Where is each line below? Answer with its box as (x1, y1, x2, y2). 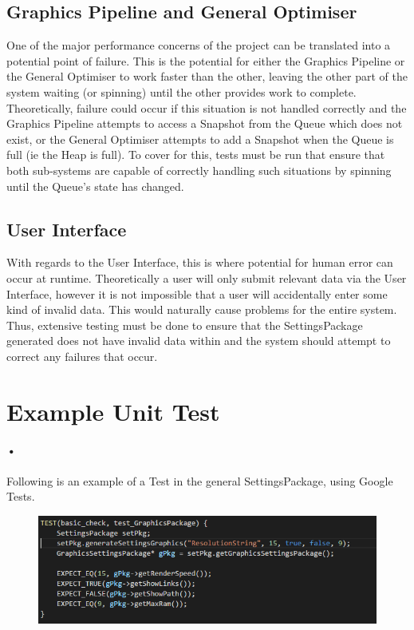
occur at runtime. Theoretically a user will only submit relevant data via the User (6, 269, 407, 286)
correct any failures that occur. (6, 347, 158, 364)
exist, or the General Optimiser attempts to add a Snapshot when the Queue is (6, 130, 394, 147)
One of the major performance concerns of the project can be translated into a (6, 37, 391, 53)
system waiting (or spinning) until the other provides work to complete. (6, 83, 357, 100)
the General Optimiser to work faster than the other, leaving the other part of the (6, 68, 408, 85)
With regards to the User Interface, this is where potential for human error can (6, 254, 393, 271)
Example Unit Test (6, 394, 220, 427)
